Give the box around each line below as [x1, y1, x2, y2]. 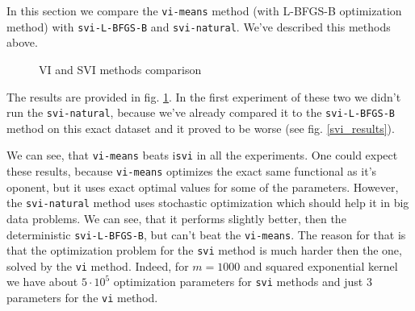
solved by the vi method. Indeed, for [6, 257, 189, 274]
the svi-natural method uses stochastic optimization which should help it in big [6, 194, 409, 211]
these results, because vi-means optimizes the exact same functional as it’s [6, 163, 377, 179]
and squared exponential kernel [243, 257, 398, 274]
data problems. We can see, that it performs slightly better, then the [6, 209, 346, 226]
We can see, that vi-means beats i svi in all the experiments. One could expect [6, 147, 398, 164]
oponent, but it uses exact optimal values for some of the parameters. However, [6, 178, 399, 195]
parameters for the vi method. [6, 289, 158, 306]
